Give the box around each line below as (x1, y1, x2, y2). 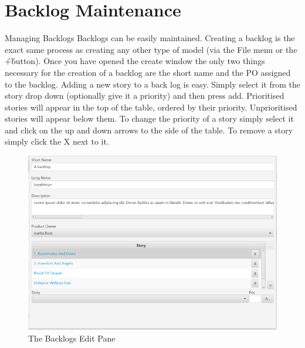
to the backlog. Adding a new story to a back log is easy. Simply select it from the (5, 78, 300, 90)
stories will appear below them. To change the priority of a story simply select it (5, 112, 294, 125)
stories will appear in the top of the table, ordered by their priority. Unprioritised (5, 101, 297, 113)
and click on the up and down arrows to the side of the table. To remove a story (5, 123, 293, 136)
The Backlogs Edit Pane (28, 332, 116, 344)
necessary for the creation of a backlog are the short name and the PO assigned (5, 66, 291, 78)
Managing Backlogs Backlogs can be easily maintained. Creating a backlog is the (5, 32, 295, 44)
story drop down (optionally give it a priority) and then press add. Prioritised (5, 89, 284, 102)
